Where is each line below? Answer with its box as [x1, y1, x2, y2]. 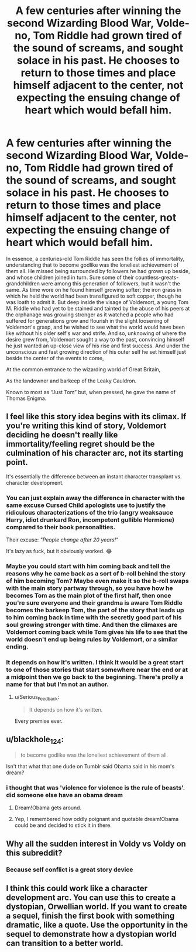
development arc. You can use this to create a [6, 893, 176, 903]
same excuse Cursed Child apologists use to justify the [6, 501, 166, 509]
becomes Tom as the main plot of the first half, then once [6, 591, 171, 599]
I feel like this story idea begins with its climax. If [6, 412, 187, 422]
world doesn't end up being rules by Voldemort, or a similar [6, 635, 178, 643]
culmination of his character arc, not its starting [6, 449, 184, 458]
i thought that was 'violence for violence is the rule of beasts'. [6, 784, 185, 792]
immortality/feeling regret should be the [6, 439, 155, 449]
